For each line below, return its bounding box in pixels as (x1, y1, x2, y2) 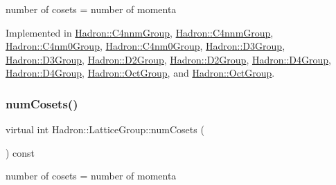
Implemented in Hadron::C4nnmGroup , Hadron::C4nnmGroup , (6, 25, 274, 39)
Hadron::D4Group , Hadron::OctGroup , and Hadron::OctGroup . (6, 66, 275, 80)
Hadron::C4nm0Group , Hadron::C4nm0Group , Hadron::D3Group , (6, 39, 285, 53)
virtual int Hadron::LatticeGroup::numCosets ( (6, 122, 204, 137)
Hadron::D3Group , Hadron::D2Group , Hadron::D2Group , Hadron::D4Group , (6, 52, 331, 66)
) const (6, 145, 35, 159)
